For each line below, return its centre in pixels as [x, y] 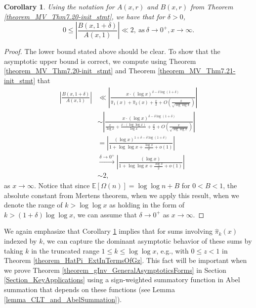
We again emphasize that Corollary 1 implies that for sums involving [108, 231]
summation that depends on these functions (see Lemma [89, 289]
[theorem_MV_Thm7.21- [197, 71]
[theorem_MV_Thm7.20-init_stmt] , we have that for [85, 16]
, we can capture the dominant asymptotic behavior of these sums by [147, 241]
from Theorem [212, 6]
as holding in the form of [147, 205]
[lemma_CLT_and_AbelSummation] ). [63, 299]
